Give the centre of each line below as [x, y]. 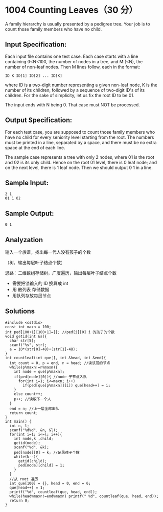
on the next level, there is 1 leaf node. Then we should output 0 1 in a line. [79, 168]
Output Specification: [39, 120]
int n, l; [19, 426]
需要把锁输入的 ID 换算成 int [40, 283]
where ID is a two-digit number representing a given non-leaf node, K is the [81, 85]
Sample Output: [30, 213]
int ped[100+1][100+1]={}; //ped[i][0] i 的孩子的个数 [60, 332]
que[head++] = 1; [27, 488]
